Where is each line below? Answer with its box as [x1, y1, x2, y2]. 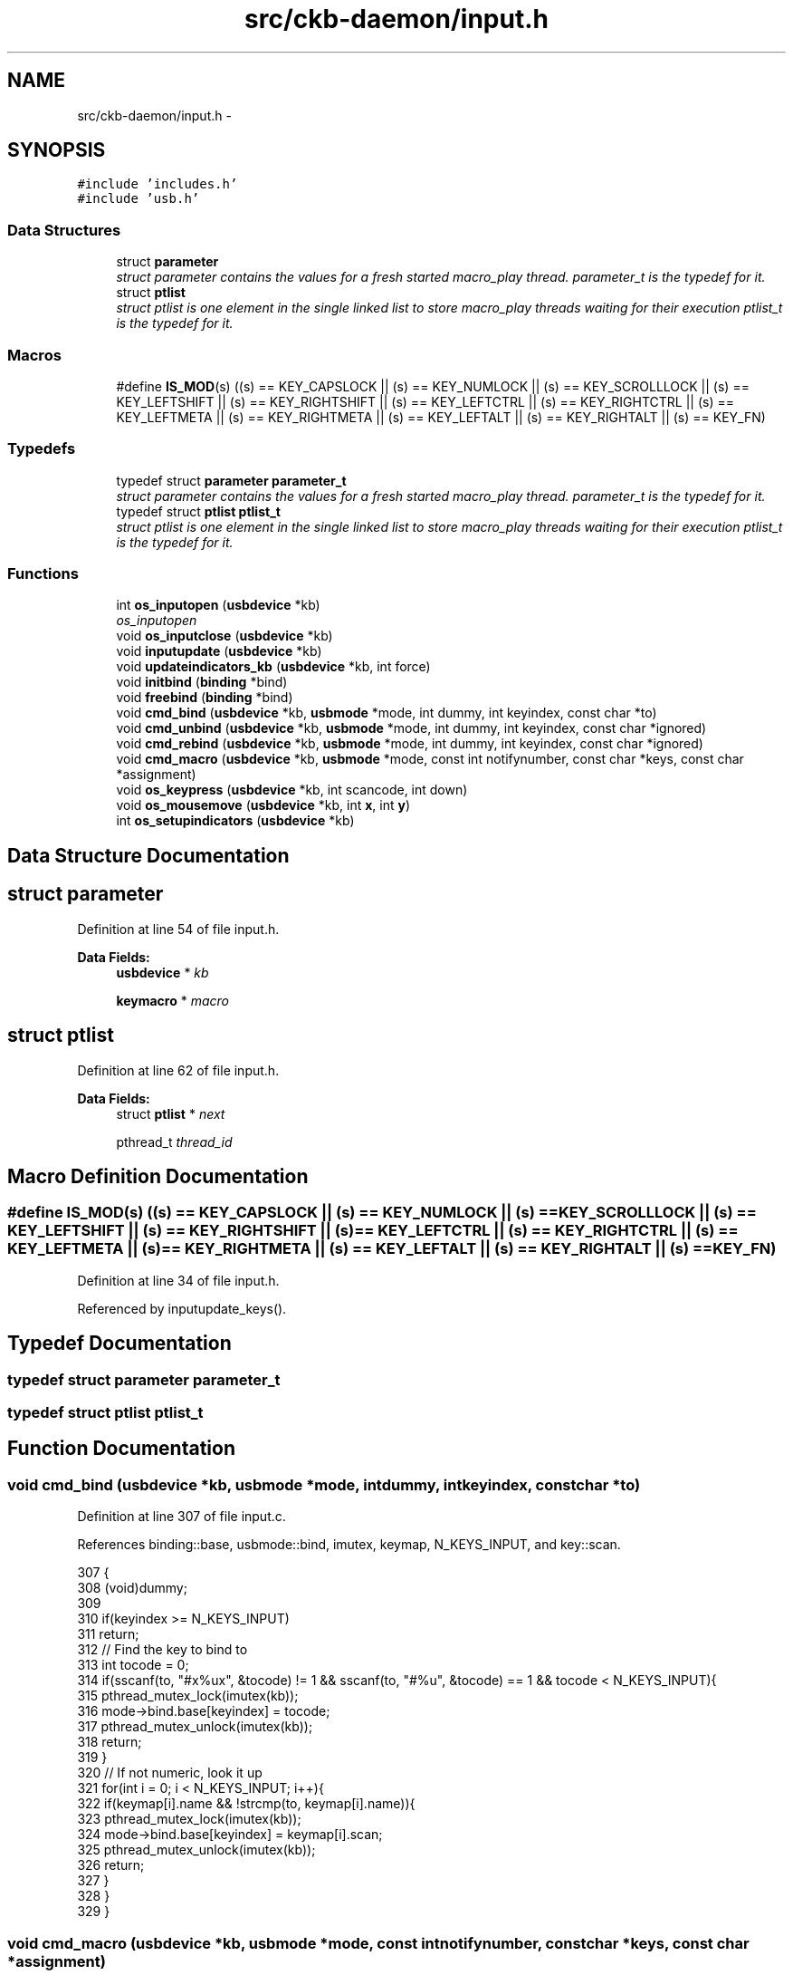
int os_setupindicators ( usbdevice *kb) [116, 813, 355, 829]
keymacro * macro [116, 992, 230, 1008]
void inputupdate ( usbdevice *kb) [116, 643, 322, 660]
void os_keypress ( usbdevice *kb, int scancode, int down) [116, 782, 468, 798]
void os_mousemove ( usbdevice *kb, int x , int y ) [116, 797, 410, 814]
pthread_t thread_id [116, 1133, 233, 1150]
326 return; [77, 1857, 145, 1874]
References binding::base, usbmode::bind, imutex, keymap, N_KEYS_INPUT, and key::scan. [77, 1537, 621, 1553]
